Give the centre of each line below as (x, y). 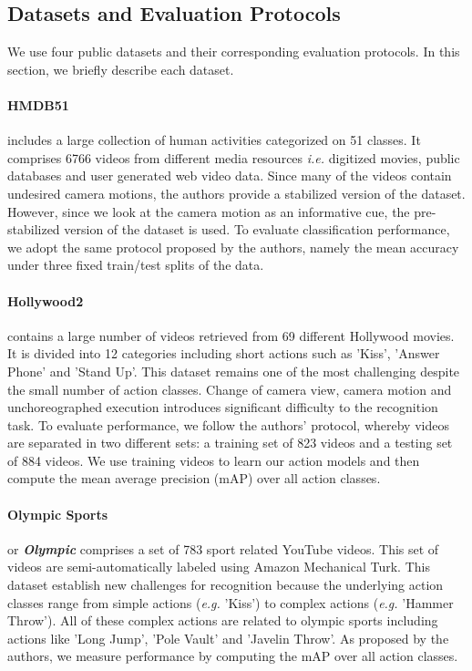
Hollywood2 (46, 300)
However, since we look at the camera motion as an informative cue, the (209, 211)
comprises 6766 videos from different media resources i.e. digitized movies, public (234, 157)
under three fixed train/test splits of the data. (136, 265)
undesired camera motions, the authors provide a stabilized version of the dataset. (236, 193)
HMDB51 (38, 104)
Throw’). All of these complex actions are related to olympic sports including (223, 620)
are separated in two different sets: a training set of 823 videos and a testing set (230, 443)
